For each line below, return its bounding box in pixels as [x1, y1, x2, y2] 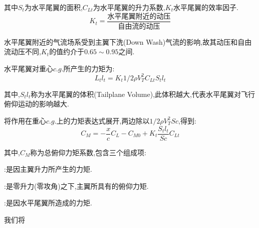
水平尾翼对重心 [4, 63, 53, 73]
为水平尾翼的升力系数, [93, 2, 165, 12]
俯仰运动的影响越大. [4, 98, 69, 109]
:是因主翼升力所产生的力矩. [4, 164, 92, 174]
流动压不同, [4, 46, 41, 57]
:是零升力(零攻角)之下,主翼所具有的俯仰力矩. [4, 180, 149, 191]
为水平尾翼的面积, [24, 2, 83, 12]
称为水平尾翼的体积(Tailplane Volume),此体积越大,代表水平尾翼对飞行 [31, 88, 255, 99]
